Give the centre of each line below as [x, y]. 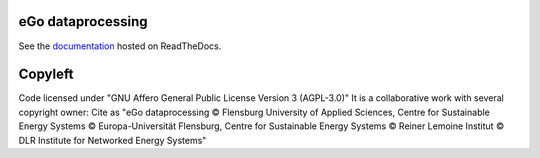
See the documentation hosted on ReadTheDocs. [120, 46]
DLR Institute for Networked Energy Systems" [112, 140]
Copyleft [46, 74]
